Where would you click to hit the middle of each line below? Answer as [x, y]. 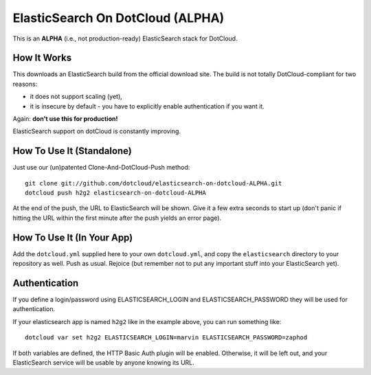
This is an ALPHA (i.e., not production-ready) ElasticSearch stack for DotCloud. [125, 38]
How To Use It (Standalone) [72, 151]
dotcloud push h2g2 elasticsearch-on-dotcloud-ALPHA [115, 193]
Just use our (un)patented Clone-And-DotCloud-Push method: [101, 168]
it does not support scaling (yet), [76, 97]
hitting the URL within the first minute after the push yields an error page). [117, 218]
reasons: [25, 84]
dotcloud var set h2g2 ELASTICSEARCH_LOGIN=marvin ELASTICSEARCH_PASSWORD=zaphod [166, 338]
